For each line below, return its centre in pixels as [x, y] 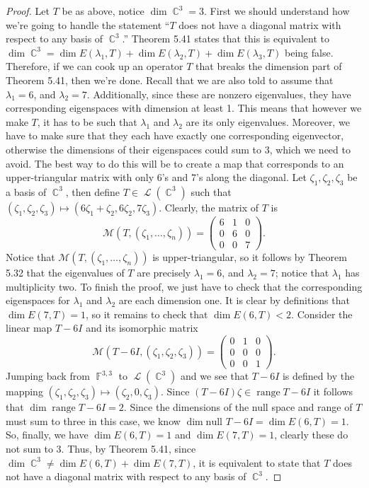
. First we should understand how [277, 11]
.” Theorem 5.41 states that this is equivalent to [226, 39]
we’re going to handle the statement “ [88, 24]
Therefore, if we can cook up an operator [95, 66]
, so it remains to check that [147, 314]
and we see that [215, 376]
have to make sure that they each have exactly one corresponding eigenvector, [175, 135]
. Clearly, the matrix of [209, 207]
